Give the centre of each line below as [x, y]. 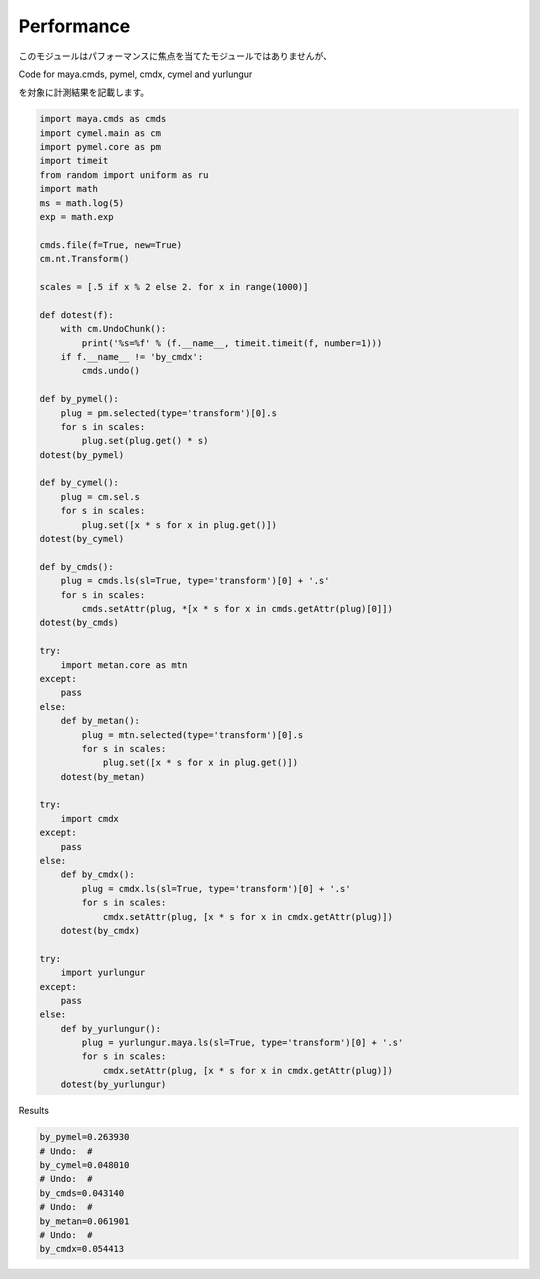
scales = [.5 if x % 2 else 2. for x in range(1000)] [174, 286]
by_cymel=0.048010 [84, 1165]
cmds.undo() [110, 371]
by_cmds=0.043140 [82, 1193]
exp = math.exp [76, 217]
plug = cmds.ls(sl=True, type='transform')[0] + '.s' [195, 581]
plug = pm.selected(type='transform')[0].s [168, 413]
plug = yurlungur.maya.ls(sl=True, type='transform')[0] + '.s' [242, 1043]
